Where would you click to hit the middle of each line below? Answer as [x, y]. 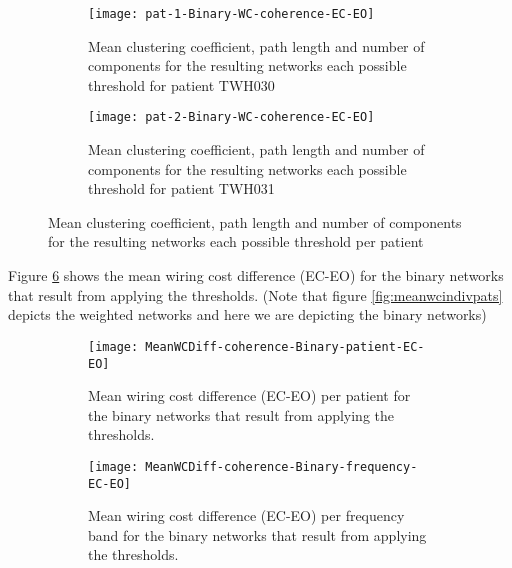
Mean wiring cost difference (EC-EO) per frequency [246, 515]
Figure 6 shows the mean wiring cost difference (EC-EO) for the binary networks [256, 275]
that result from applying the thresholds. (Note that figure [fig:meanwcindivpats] [255, 294]
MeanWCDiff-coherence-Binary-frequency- [281, 466]
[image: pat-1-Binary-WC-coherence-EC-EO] [231, 14]
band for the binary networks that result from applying [257, 534]
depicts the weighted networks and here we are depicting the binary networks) [247, 314]
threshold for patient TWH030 [181, 84]
